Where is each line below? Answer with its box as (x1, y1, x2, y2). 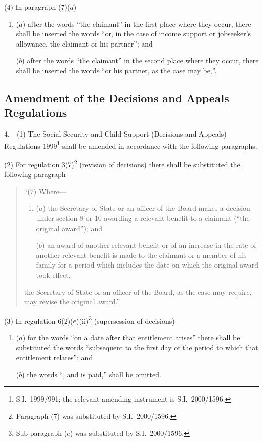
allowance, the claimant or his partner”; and (16, 38, 153, 49)
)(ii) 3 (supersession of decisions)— (76, 314, 182, 326)
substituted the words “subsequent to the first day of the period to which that (16, 342, 258, 352)
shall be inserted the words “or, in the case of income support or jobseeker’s (16, 28, 251, 39)
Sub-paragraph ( (16, 427, 67, 438)
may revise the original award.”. (24, 296, 121, 307)
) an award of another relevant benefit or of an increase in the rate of (42, 240, 256, 250)
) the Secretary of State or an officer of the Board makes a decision (42, 203, 250, 213)
